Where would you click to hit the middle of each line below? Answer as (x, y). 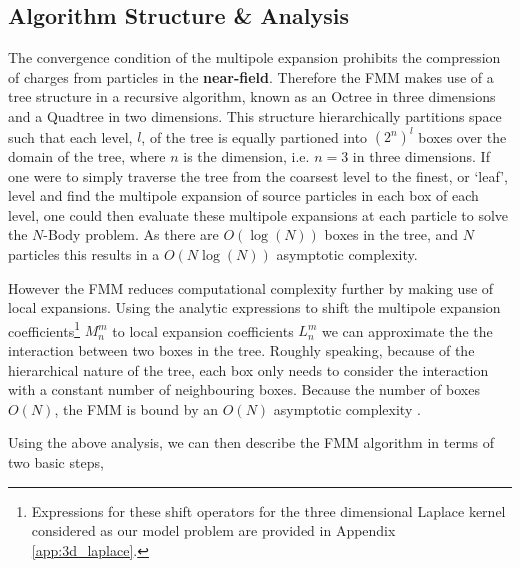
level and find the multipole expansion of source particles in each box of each (243, 195)
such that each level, (70, 136)
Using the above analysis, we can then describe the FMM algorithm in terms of (251, 442)
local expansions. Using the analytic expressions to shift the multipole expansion (254, 307)
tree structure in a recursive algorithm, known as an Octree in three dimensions (252, 96)
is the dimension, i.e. (246, 156)
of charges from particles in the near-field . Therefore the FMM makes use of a (251, 76)
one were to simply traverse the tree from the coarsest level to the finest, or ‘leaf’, (258, 175)
